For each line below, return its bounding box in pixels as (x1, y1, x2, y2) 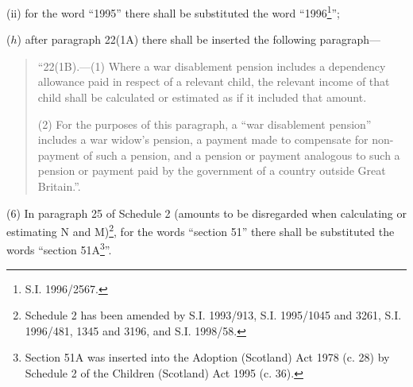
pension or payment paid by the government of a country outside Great (37, 162, 386, 179)
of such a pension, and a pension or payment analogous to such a (83, 146, 400, 163)
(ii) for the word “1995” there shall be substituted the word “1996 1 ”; (6, 2, 341, 21)
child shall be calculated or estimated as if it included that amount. (37, 89, 367, 106)
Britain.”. (37, 178, 81, 194)
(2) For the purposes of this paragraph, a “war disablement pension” (37, 115, 372, 132)
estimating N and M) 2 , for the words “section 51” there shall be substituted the (6, 221, 395, 239)
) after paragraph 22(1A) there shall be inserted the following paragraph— (17, 31, 380, 48)
